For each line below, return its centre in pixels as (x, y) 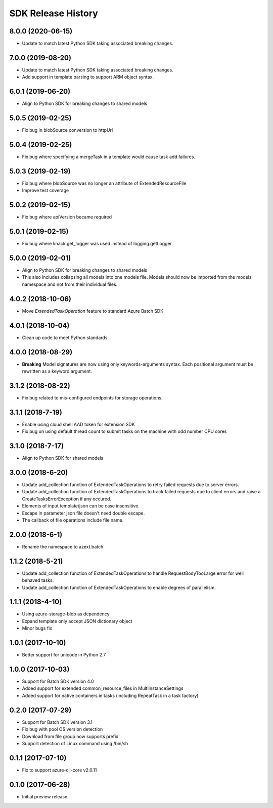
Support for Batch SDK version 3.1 (57, 722)
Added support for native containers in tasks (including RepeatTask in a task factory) (110, 695)
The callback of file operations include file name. (73, 520)
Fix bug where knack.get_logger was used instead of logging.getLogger (97, 244)
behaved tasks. (38, 580)
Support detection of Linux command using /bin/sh (75, 743)
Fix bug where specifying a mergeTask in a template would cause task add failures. (109, 157)
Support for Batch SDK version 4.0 (58, 681)
